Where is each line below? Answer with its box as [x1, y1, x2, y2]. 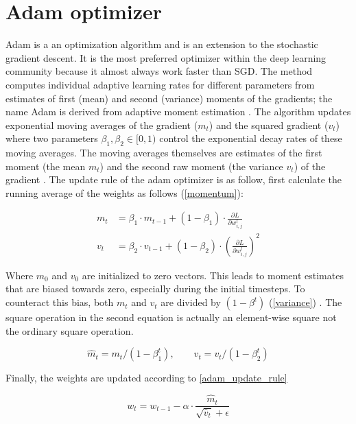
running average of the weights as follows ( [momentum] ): [5, 185, 244, 200]
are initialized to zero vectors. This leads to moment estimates [82, 268, 344, 282]
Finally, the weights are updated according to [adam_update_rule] [5, 370, 287, 385]
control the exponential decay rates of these [159, 131, 342, 145]
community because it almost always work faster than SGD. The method [5, 64, 313, 78]
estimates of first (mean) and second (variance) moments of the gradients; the [5, 91, 333, 105]
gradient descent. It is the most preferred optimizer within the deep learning [5, 50, 327, 64]
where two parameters [5, 131, 98, 145]
